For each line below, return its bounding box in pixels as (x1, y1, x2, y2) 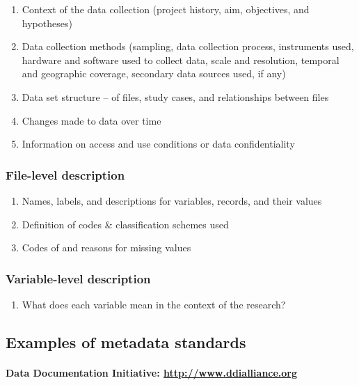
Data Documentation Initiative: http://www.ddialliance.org (6, 365, 298, 379)
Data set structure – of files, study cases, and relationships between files (22, 89, 329, 104)
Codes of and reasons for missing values (22, 240, 191, 255)
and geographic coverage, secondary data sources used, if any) (22, 66, 286, 81)
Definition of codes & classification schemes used (22, 217, 229, 231)
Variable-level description (6, 269, 151, 287)
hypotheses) (22, 15, 72, 30)
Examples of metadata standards (6, 331, 246, 352)
